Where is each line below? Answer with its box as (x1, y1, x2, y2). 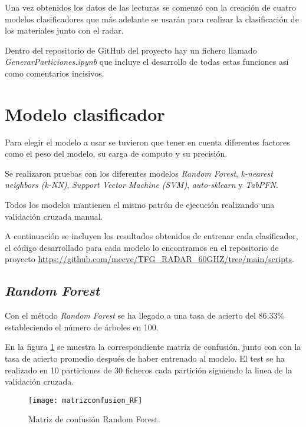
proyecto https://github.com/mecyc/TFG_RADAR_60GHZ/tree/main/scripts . (5, 253, 294, 265)
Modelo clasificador (5, 101, 165, 125)
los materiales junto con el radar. (5, 24, 124, 37)
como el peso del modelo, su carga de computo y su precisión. (5, 147, 228, 160)
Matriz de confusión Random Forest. (28, 413, 160, 425)
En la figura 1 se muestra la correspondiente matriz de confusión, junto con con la (5, 340, 301, 353)
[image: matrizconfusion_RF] (28, 396, 143, 405)
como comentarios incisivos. (5, 67, 104, 79)
